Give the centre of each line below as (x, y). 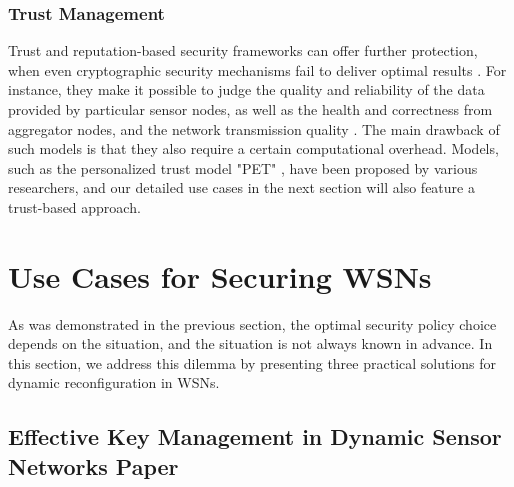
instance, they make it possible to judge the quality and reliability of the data (246, 89)
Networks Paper (93, 465)
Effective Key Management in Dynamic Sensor (255, 436)
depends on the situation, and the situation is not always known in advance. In (250, 343)
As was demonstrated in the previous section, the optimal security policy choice (252, 323)
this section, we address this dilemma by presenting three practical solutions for (252, 362)
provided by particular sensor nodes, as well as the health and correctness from (250, 109)
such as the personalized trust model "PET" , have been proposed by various (243, 167)
